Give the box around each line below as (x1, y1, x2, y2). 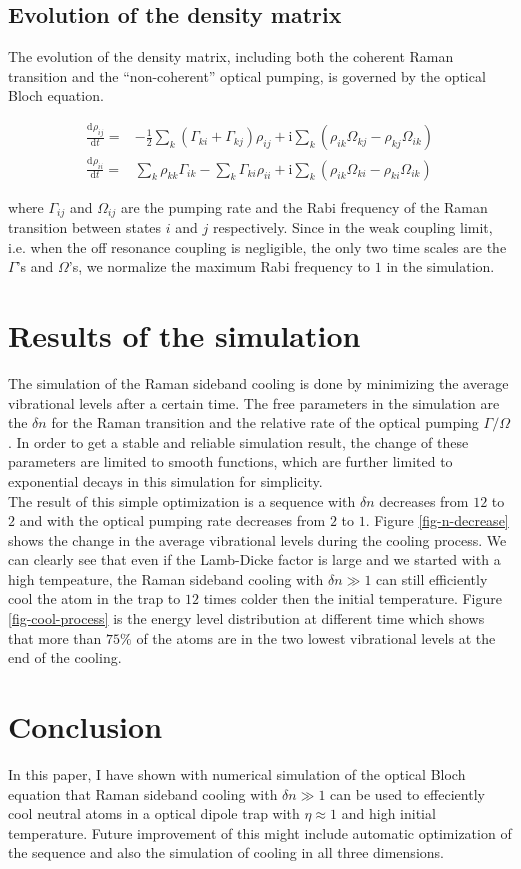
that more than (8, 627, 102, 648)
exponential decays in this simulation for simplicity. (8, 470, 323, 491)
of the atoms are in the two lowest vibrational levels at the (136, 627, 496, 648)
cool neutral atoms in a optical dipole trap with (8, 803, 300, 824)
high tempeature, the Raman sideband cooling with (8, 568, 324, 589)
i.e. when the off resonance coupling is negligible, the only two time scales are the (8, 236, 507, 257)
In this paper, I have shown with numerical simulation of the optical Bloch (8, 763, 466, 784)
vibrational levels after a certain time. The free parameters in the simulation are (8, 392, 500, 413)
